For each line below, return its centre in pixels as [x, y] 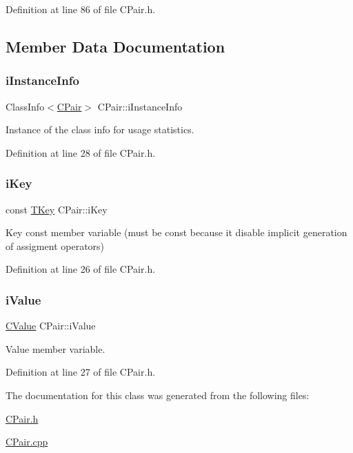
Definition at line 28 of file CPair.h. [81, 152]
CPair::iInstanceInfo [140, 106]
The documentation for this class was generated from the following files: [158, 395]
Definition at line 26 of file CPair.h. [81, 269]
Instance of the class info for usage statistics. [100, 129]
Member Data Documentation [115, 46]
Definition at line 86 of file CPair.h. [81, 9]
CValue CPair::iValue [51, 326]
